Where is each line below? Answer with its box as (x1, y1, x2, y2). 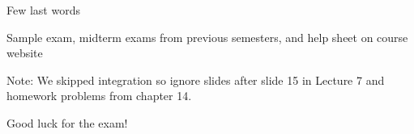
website (6, 44, 43, 61)
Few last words (6, 2, 80, 18)
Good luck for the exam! (6, 114, 128, 131)
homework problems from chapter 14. (6, 87, 192, 104)
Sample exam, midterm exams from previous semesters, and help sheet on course (6, 28, 408, 45)
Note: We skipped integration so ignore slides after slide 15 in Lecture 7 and (6, 71, 385, 88)
